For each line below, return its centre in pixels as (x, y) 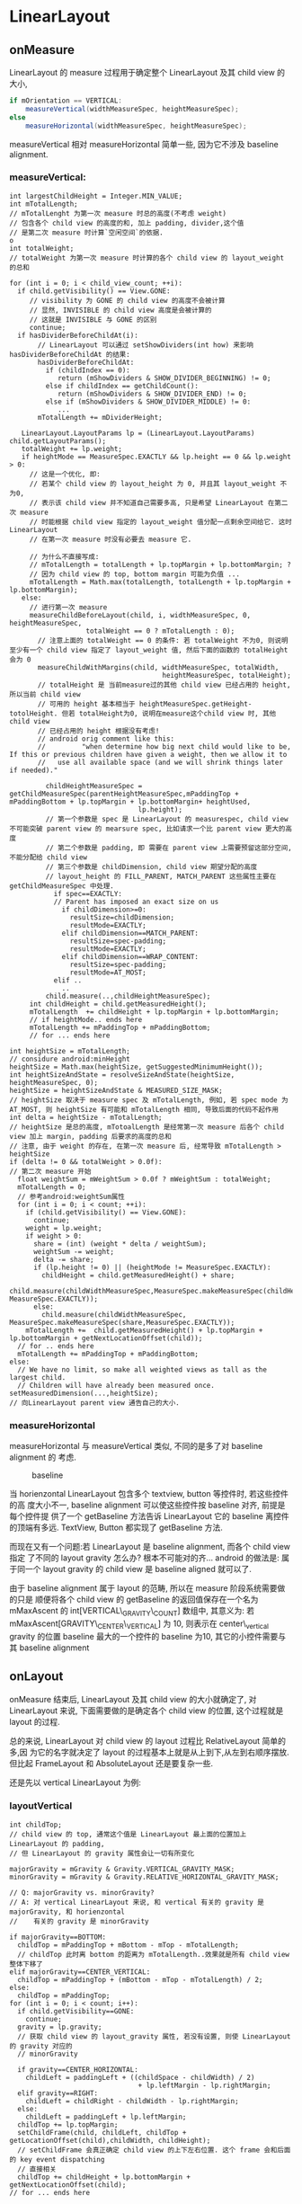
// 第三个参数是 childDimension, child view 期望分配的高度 (151, 866)
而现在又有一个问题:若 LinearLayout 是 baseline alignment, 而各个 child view (150, 1547)
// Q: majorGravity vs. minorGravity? (82, 1893)
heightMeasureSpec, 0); (54, 1082)
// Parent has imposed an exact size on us (136, 902)
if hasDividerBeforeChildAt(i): (78, 335)
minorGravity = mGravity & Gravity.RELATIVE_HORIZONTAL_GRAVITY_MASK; (144, 1877)
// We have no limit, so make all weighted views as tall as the (142, 1369)
